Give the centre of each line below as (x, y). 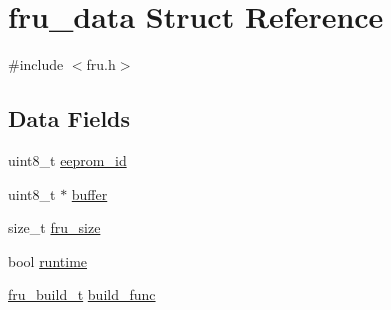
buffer (89, 193)
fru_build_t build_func (82, 294)
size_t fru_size (54, 227)
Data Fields (69, 118)
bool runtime (48, 260)
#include (36, 64)
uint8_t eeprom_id (67, 159)
